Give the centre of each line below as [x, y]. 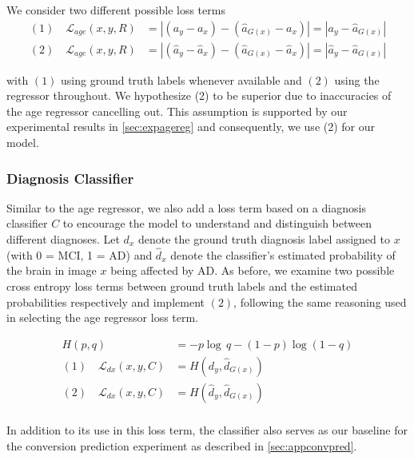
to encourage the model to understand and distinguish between [217, 223]
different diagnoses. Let [63, 239]
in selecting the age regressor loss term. [103, 317]
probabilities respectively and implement [105, 301]
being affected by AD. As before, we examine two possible [253, 270]
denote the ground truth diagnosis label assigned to [264, 239]
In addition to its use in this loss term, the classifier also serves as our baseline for [207, 429]
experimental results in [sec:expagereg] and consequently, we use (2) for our [191, 127]
